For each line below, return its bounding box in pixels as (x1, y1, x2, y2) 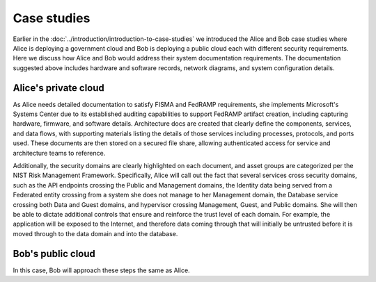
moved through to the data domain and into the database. (13, 229, 178, 238)
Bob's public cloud (13, 247, 95, 260)
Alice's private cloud (13, 82, 104, 94)
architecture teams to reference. (13, 149, 106, 157)
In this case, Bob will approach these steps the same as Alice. (13, 266, 191, 274)
